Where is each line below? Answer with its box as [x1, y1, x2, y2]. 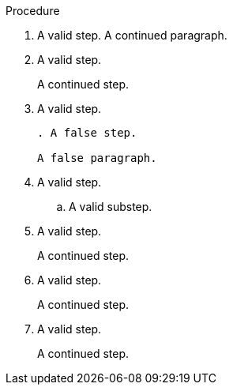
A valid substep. [69, 200, 152, 213]
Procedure [6, 4, 60, 17]
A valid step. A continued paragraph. [37, 28, 227, 42]
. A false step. [37, 126, 137, 139]
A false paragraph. [37, 152, 157, 164]
